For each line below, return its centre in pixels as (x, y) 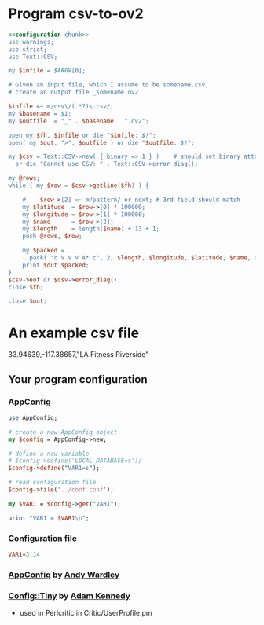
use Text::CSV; (33, 57)
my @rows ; (24, 178)
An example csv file (74, 333)
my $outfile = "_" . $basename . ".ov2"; (79, 121)
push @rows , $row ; (52, 237)
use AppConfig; (33, 417)
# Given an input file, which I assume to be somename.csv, (109, 85)
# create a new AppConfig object (63, 432)
